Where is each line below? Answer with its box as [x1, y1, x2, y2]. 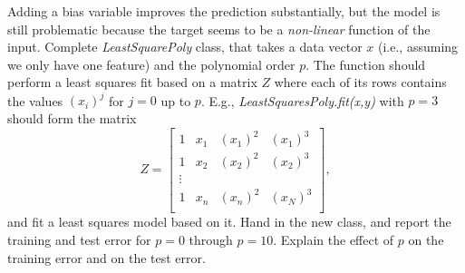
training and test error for [7, 229, 151, 249]
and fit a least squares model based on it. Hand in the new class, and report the [7, 212, 451, 231]
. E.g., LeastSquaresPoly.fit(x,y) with [200, 91, 404, 110]
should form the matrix [7, 109, 137, 128]
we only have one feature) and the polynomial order [7, 54, 295, 73]
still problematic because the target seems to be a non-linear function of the [7, 19, 431, 38]
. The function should [305, 54, 426, 73]
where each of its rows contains [274, 73, 447, 92]
